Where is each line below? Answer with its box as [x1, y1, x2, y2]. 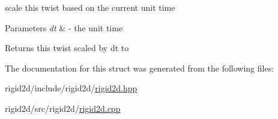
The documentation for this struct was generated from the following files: [5, 61, 274, 74]
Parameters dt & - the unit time [5, 21, 123, 34]
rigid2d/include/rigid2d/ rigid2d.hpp [5, 82, 137, 94]
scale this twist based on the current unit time [5, 1, 175, 13]
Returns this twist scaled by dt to [5, 41, 129, 54]
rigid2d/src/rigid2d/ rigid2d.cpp [5, 102, 121, 114]
